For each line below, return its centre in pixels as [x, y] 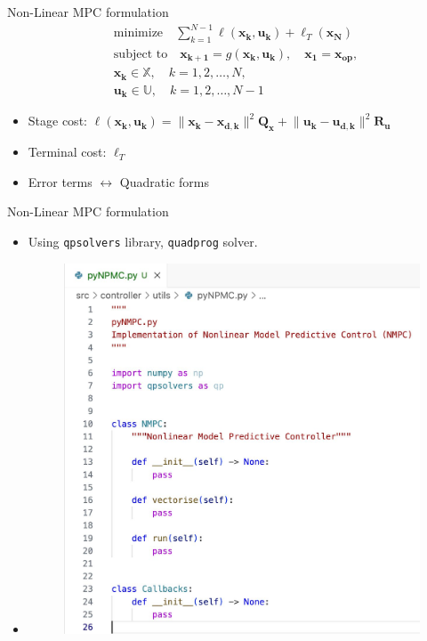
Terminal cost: [67, 152]
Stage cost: [57, 121]
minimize [138, 33]
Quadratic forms [164, 181]
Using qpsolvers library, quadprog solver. [143, 241]
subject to [141, 54]
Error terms [60, 181]
